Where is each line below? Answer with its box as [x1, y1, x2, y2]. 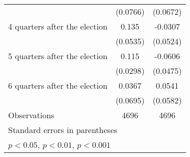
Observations [8, 109, 55, 121]
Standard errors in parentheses [8, 124, 118, 136]
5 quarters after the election [8, 50, 107, 62]
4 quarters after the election [8, 20, 107, 32]
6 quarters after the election [8, 80, 107, 91]
